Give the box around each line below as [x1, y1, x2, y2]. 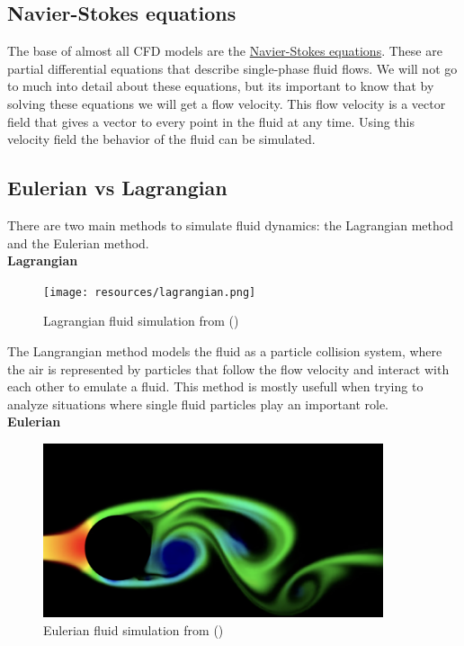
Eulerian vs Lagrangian [7, 174, 228, 202]
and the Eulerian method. [7, 233, 149, 252]
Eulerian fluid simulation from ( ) [43, 620, 224, 639]
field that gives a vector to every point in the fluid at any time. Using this [7, 112, 415, 130]
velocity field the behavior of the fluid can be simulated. [7, 130, 316, 148]
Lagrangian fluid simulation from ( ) [43, 311, 239, 330]
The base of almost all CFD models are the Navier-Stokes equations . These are [7, 41, 442, 60]
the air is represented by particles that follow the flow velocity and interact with [7, 359, 450, 378]
